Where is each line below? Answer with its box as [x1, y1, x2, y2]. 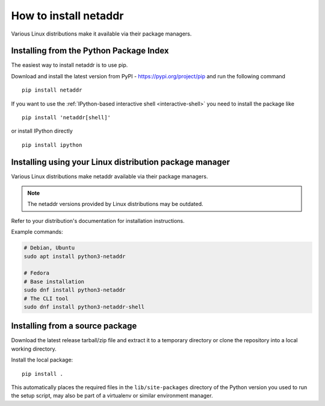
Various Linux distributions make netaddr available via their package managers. [11, 172, 208, 180]
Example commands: [11, 228, 63, 236]
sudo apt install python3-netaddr [23, 253, 126, 260]
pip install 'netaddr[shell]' [22, 114, 111, 121]
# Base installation [23, 278, 84, 285]
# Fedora [23, 270, 50, 276]
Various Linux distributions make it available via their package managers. [11, 30, 192, 37]
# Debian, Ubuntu [23, 245, 75, 251]
